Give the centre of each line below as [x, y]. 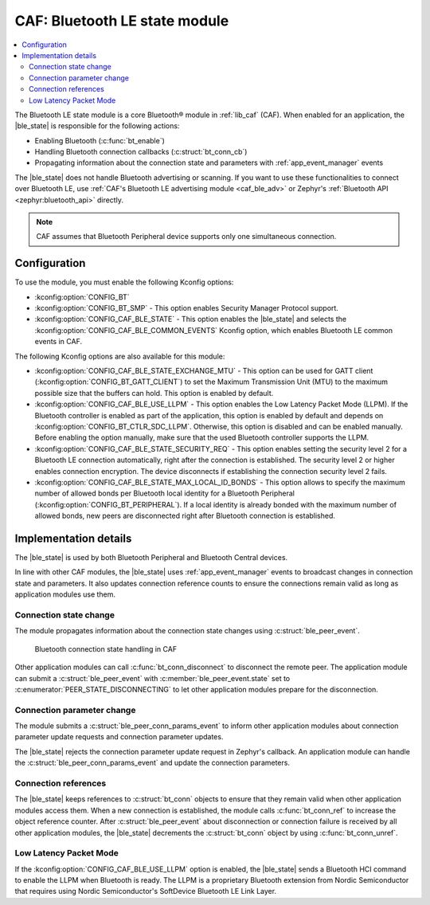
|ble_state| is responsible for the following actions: [97, 126]
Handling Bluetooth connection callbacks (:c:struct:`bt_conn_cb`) [141, 152]
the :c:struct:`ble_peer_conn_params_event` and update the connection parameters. [152, 763]
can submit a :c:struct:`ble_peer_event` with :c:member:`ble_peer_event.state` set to [152, 678]
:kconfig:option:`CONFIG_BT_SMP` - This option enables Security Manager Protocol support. [186, 308]
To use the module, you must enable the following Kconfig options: [124, 282]
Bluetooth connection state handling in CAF [106, 648]
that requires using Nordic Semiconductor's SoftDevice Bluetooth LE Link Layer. [146, 891]
